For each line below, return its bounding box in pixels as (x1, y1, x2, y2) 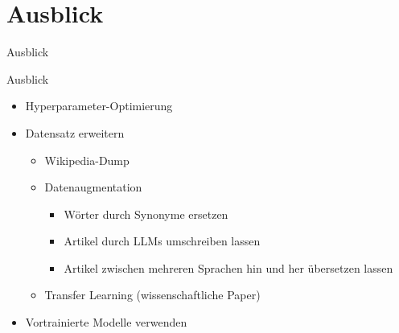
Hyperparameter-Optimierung (25, 97, 173, 114)
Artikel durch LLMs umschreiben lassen (64, 232, 261, 249)
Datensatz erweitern (25, 124, 125, 141)
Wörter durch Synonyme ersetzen (64, 205, 228, 222)
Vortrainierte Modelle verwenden (25, 314, 187, 331)
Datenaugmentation (44, 179, 142, 195)
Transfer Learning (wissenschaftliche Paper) (44, 286, 261, 303)
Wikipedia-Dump (44, 151, 130, 168)
